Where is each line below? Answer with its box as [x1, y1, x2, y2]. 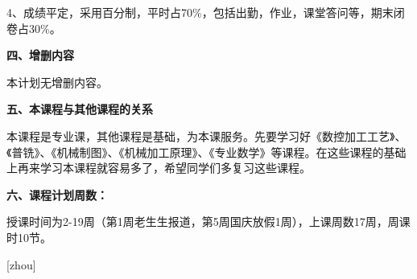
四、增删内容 [6, 47, 74, 64]
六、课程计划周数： [6, 186, 108, 203]
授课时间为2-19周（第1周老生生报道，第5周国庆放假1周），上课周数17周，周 [6, 213, 399, 230]
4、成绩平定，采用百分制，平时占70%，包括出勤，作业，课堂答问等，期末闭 [6, 4, 405, 20]
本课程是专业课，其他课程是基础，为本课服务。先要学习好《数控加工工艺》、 [6, 127, 407, 144]
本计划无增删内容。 [6, 73, 108, 90]
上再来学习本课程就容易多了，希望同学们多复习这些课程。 [6, 159, 311, 176]
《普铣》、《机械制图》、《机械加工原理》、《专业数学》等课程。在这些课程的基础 [6, 143, 407, 160]
